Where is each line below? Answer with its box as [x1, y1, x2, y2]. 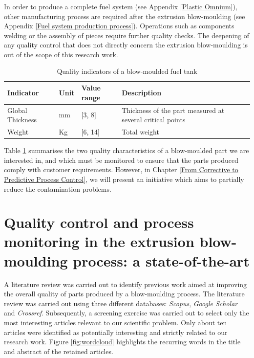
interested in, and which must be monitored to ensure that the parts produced [4, 155, 239, 165]
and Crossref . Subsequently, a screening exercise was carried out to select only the [4, 308, 249, 318]
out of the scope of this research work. [4, 49, 118, 59]
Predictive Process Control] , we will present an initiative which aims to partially [4, 174, 244, 184]
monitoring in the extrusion [4, 231, 194, 251]
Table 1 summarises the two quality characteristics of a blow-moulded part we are [4, 145, 249, 156]
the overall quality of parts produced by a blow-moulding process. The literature [4, 289, 245, 299]
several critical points [122, 114, 186, 125]
